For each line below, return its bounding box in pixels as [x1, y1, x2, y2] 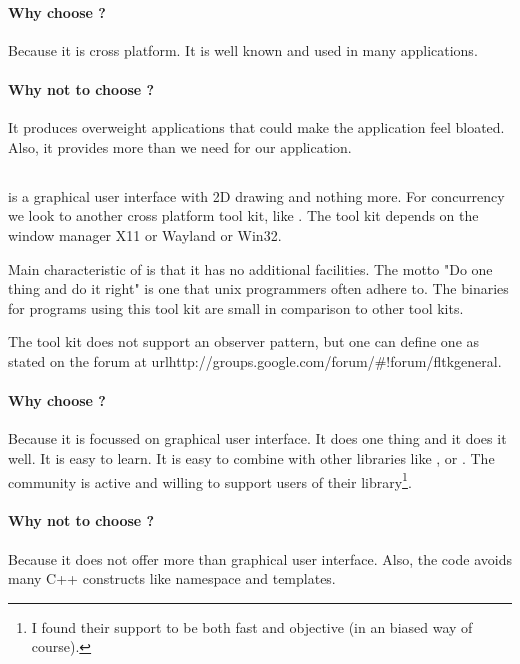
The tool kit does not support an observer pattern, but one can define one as [8, 331, 480, 352]
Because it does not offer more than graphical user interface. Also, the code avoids [8, 548, 512, 569]
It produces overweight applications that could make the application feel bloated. [8, 117, 505, 138]
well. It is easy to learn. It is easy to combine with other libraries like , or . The [8, 447, 495, 468]
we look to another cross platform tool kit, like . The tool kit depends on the [8, 205, 479, 226]
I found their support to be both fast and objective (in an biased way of [31, 616, 473, 637]
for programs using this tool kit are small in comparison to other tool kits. [8, 297, 464, 318]
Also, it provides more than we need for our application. [8, 136, 352, 157]
